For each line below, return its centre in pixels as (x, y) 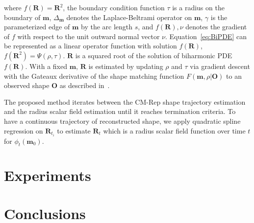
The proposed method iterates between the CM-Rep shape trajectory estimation (125, 101)
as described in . (85, 85)
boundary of (22, 17)
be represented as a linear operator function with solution (90, 46)
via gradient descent (220, 66)
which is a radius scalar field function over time (174, 130)
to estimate (74, 130)
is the (219, 17)
